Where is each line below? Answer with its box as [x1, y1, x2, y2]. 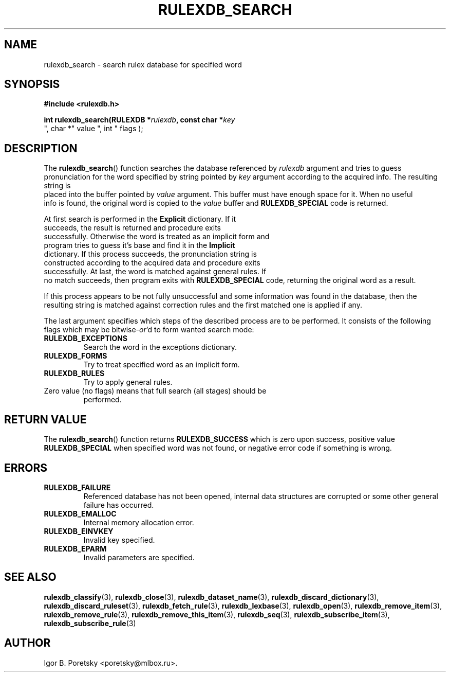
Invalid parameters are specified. [83, 553, 195, 562]
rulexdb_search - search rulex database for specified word [44, 60, 242, 69]
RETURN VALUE [4, 413, 87, 426]
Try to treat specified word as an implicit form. [83, 360, 240, 369]
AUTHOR [4, 636, 51, 650]
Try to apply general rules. [83, 378, 173, 387]
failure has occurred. [83, 500, 154, 509]
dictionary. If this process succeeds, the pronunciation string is [44, 250, 257, 259]
